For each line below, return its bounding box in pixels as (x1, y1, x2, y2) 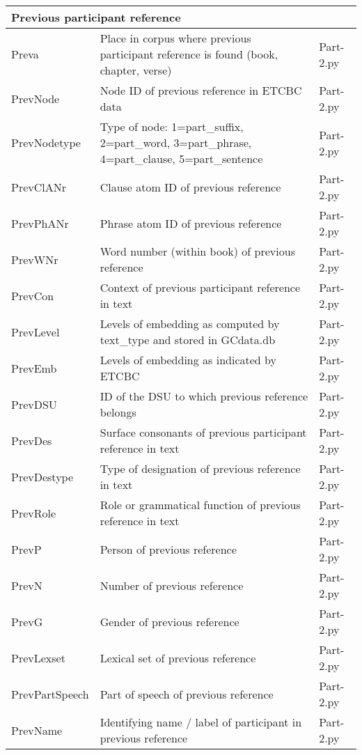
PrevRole (11, 504, 56, 521)
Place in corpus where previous (100, 30, 251, 46)
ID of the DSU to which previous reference (100, 388, 308, 404)
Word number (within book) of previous (100, 243, 295, 259)
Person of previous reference (100, 540, 237, 557)
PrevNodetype (11, 134, 81, 150)
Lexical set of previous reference (100, 649, 256, 666)
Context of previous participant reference (100, 279, 301, 295)
